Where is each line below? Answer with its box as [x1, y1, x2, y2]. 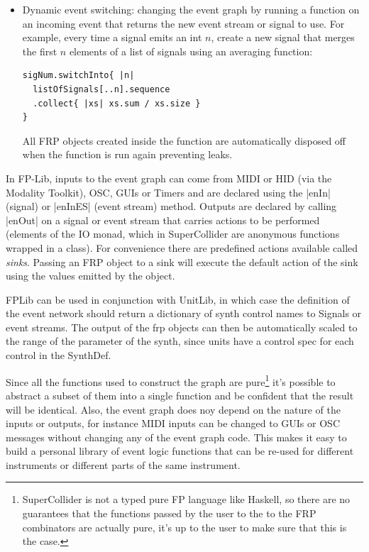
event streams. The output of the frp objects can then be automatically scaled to [6, 319, 358, 334]
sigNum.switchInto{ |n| [22, 70, 135, 81]
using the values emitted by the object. [6, 268, 175, 283]
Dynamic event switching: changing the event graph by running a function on [22, 2, 360, 16]
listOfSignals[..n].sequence [33, 84, 170, 94]
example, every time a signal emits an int [22, 30, 202, 45]
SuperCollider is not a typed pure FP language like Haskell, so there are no [22, 492, 351, 507]
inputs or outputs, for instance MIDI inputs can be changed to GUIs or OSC [6, 416, 340, 431]
